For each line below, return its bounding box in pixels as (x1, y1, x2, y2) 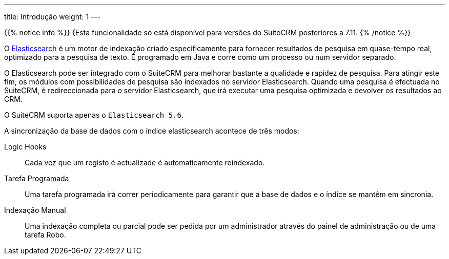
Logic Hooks (4, 142, 47, 151)
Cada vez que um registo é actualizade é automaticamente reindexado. (25, 158, 265, 167)
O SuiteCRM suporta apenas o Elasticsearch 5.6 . (4, 111, 184, 119)
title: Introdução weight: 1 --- (4, 12, 101, 21)
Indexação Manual (4, 206, 66, 214)
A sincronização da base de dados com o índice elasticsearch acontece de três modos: (4, 126, 299, 135)
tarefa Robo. (25, 230, 66, 239)
